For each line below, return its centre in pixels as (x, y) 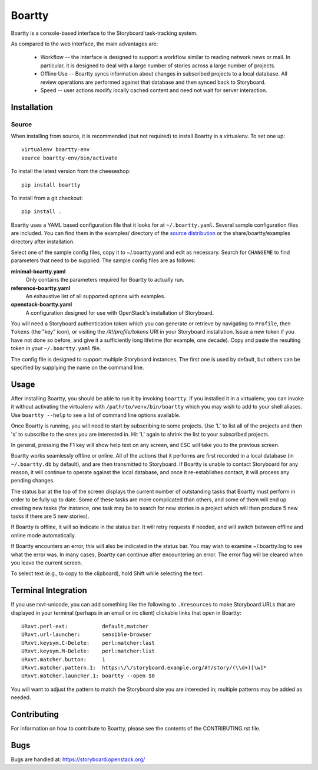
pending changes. (33, 481)
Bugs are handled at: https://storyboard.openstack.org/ (78, 759)
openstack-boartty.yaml (42, 305)
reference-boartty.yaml (41, 288)
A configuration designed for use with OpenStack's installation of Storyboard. (120, 312)
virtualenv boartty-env (56, 150)
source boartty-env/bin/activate (69, 158)
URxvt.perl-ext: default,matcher (85, 627)
